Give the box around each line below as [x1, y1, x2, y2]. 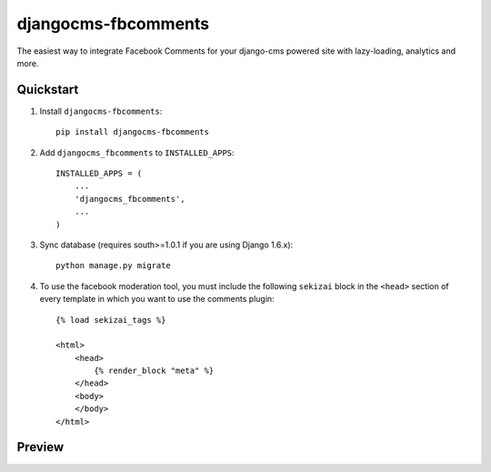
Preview [16, 439, 65, 455]
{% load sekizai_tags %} [55, 315, 166, 325]
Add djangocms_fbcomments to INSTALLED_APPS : [39, 146, 235, 158]
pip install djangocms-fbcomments [55, 127, 209, 137]
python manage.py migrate [55, 260, 172, 271]
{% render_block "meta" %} [94, 366, 215, 377]
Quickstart [16, 82, 79, 97]
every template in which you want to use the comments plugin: [39, 294, 275, 305]
